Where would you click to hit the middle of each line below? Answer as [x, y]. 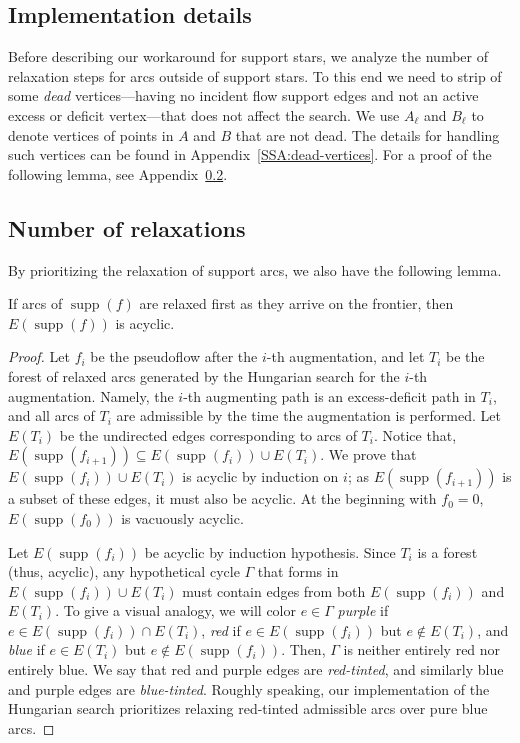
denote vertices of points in [91, 134]
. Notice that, [415, 434]
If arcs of [35, 303]
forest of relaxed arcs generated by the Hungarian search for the [204, 375]
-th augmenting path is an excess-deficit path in [329, 395]
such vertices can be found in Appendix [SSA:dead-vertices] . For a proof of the [250, 154]
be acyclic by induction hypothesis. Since [270, 551]
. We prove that [368, 454]
